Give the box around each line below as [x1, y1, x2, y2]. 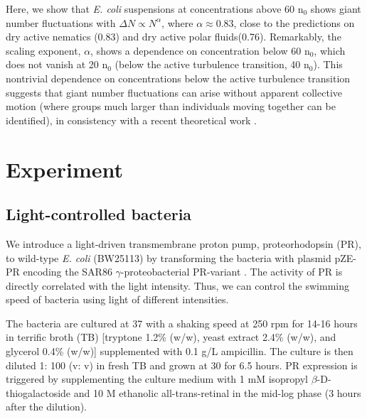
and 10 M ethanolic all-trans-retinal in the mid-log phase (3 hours [73, 385, 361, 400]
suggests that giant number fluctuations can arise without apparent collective [6, 85, 343, 99]
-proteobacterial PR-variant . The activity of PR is [120, 264, 343, 279]
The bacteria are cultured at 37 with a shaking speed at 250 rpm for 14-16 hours [6, 315, 358, 330]
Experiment [6, 154, 124, 183]
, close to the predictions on [233, 15, 355, 30]
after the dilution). [6, 399, 87, 414]
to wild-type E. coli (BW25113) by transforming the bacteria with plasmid [6, 250, 331, 265]
